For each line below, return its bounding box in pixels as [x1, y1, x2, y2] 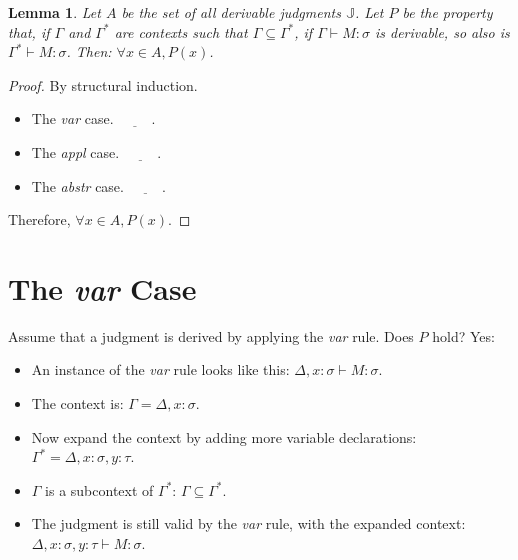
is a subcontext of [45, 479, 154, 500]
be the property [402, 2, 493, 22]
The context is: [31, 393, 124, 414]
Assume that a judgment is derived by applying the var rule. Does [8, 325, 414, 346]
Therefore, [8, 209, 71, 230]
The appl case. [31, 141, 120, 162]
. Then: [66, 41, 112, 62]
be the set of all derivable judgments [121, 2, 341, 22]
